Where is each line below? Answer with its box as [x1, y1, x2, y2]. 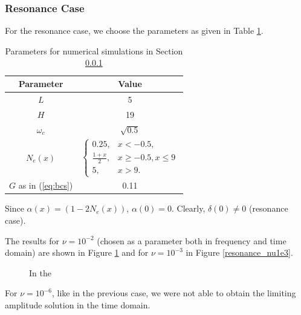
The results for [5, 234, 60, 247]
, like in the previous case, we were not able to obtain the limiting [52, 287, 296, 299]
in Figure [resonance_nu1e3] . [186, 246, 293, 259]
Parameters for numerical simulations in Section [5, 44, 183, 57]
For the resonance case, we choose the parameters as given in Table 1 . [5, 24, 264, 37]
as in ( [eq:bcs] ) [18, 179, 73, 192]
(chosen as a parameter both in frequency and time [97, 234, 286, 247]
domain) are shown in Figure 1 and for [5, 246, 149, 259]
